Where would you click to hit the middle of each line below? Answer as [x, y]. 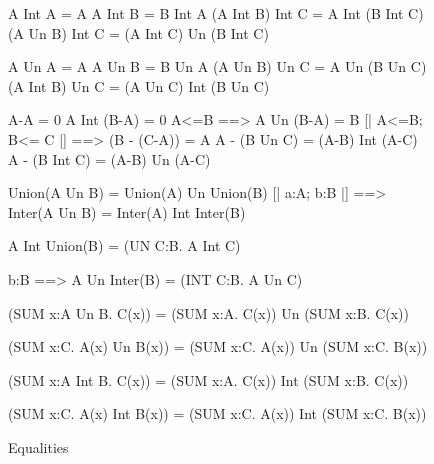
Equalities [38, 446]
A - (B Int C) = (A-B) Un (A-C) [109, 158]
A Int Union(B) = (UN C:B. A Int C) [124, 245]
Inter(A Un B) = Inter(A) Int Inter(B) [127, 211]
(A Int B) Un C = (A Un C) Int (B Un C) [139, 85]
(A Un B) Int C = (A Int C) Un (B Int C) [138, 32]
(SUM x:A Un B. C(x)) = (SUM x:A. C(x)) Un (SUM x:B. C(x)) [208, 312]
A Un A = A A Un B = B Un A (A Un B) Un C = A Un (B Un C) [217, 66]
